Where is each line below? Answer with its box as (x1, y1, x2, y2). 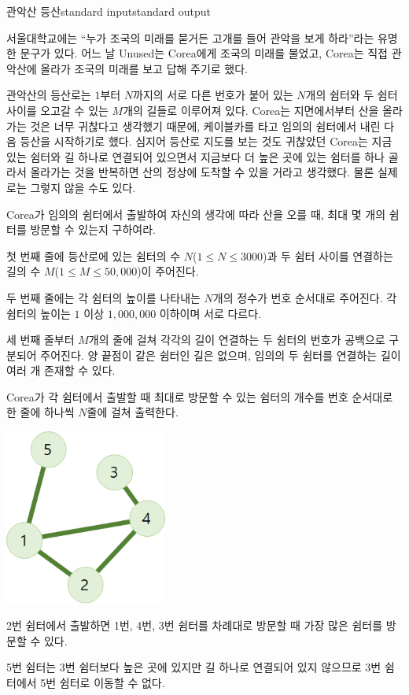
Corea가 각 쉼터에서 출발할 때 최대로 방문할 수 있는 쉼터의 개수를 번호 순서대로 (6, 388, 393, 405)
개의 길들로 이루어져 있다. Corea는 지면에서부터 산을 (123, 102, 379, 118)
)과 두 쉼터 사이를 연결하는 (263, 247, 393, 264)
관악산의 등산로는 (6, 87, 91, 103)
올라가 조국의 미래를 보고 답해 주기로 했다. (40, 60, 249, 76)
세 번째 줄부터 (6, 331, 75, 348)
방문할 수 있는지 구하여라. (30, 221, 156, 238)
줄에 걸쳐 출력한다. (87, 404, 179, 420)
